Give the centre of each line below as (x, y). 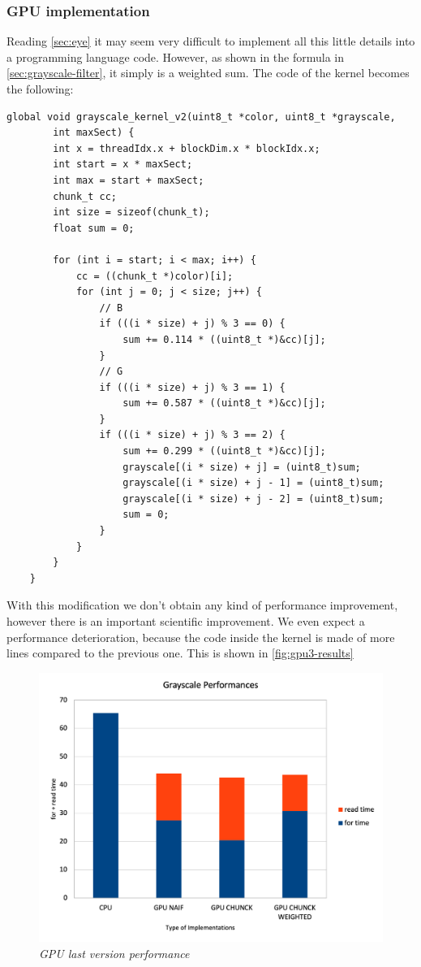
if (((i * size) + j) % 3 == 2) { (192, 435)
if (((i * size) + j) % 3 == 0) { (192, 324)
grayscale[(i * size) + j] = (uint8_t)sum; (242, 467)
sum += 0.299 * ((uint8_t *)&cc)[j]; (224, 451)
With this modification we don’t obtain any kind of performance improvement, (202, 605)
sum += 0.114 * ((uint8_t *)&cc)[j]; (224, 339)
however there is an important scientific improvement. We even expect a (186, 621)
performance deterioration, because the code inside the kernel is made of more (201, 637)
